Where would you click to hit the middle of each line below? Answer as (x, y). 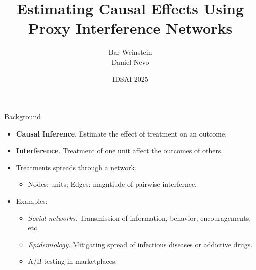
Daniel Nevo (130, 61)
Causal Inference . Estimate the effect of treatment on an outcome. (121, 133)
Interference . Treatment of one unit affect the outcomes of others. (119, 150)
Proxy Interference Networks (130, 28)
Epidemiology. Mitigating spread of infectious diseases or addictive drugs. (140, 244)
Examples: (32, 201)
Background (22, 117)
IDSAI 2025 (130, 79)
